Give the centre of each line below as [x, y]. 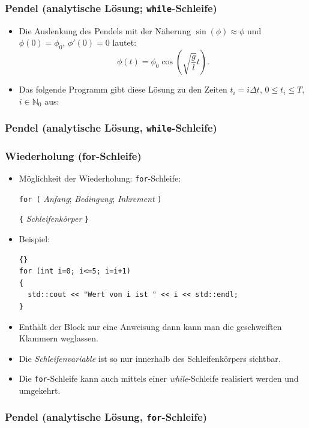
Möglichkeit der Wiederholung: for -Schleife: [100, 178]
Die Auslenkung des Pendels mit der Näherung [105, 30]
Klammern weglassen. [58, 338]
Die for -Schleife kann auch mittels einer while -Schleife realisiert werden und [159, 378]
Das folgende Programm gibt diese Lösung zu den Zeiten [123, 89]
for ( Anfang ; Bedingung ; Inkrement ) [90, 198]
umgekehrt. [40, 390]
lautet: [124, 42]
